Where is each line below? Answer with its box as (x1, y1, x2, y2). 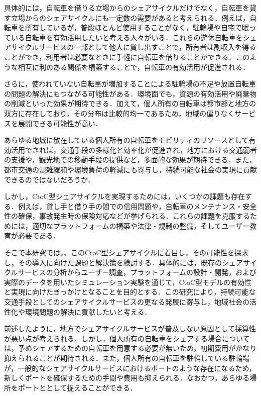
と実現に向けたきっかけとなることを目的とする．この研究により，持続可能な (4, 286, 256, 297)
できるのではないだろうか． (4, 174, 95, 184)
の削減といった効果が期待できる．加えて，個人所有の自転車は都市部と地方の (4, 98, 256, 109)
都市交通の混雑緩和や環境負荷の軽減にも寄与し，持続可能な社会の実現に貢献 (4, 164, 257, 174)
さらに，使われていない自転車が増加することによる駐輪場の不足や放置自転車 (4, 78, 256, 89)
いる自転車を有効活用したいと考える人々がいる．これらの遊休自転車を (11, 32, 243, 42)
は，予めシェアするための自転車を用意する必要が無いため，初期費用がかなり (4, 343, 257, 353)
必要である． (18, 230, 60, 241)
